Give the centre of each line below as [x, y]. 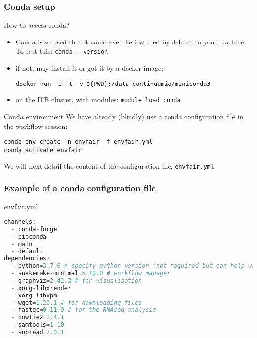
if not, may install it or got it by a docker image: [89, 68]
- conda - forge [34, 229]
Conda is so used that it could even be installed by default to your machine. [131, 41]
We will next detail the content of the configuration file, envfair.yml [109, 166]
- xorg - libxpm [34, 295]
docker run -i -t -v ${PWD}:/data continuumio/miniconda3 [113, 84]
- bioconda [29, 236]
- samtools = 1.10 [38, 325]
